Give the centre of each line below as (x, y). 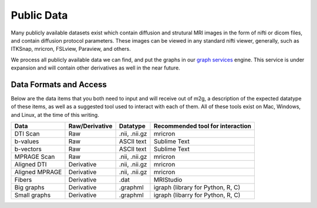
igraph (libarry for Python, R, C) (197, 195)
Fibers (23, 180)
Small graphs (33, 195)
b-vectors (28, 149)
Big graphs (29, 188)
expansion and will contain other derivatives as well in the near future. (95, 68)
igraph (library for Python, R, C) (197, 188)
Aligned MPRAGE (38, 172)
